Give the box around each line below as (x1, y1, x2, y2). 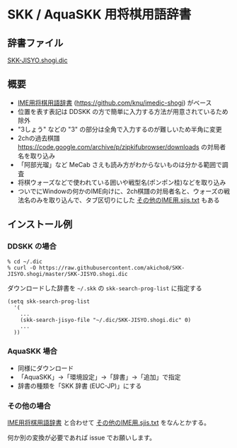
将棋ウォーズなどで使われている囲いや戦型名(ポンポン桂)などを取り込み (17, 178, 226, 186)
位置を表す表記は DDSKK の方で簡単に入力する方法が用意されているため (17, 107, 229, 115)
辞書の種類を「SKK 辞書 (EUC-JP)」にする (17, 381, 142, 390)
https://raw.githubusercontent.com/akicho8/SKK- (38, 264, 185, 271)
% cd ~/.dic (7, 258, 42, 265)
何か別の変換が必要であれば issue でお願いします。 (7, 433, 156, 442)
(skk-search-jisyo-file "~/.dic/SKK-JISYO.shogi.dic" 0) (20, 316, 192, 323)
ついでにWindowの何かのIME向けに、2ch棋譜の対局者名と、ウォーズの (17, 187, 224, 195)
